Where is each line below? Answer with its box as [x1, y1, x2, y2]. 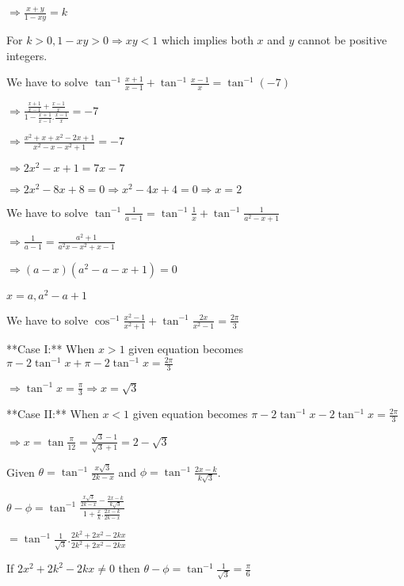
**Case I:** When [6, 341, 95, 357]
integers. [6, 47, 48, 63]
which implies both [161, 32, 253, 48]
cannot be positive [298, 32, 387, 48]
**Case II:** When [6, 405, 99, 422]
